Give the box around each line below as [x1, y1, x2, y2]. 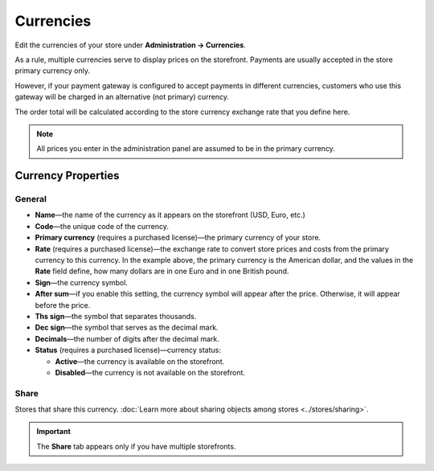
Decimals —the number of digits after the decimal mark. [35, 334, 220, 343]
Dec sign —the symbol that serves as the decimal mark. [35, 322, 219, 333]
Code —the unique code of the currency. [35, 221, 169, 231]
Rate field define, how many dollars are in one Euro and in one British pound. [35, 266, 289, 276]
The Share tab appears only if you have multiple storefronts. [36, 441, 236, 451]
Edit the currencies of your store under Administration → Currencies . [14, 40, 247, 50]
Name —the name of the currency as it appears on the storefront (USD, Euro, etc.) [35, 210, 305, 220]
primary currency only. [14, 66, 90, 76]
